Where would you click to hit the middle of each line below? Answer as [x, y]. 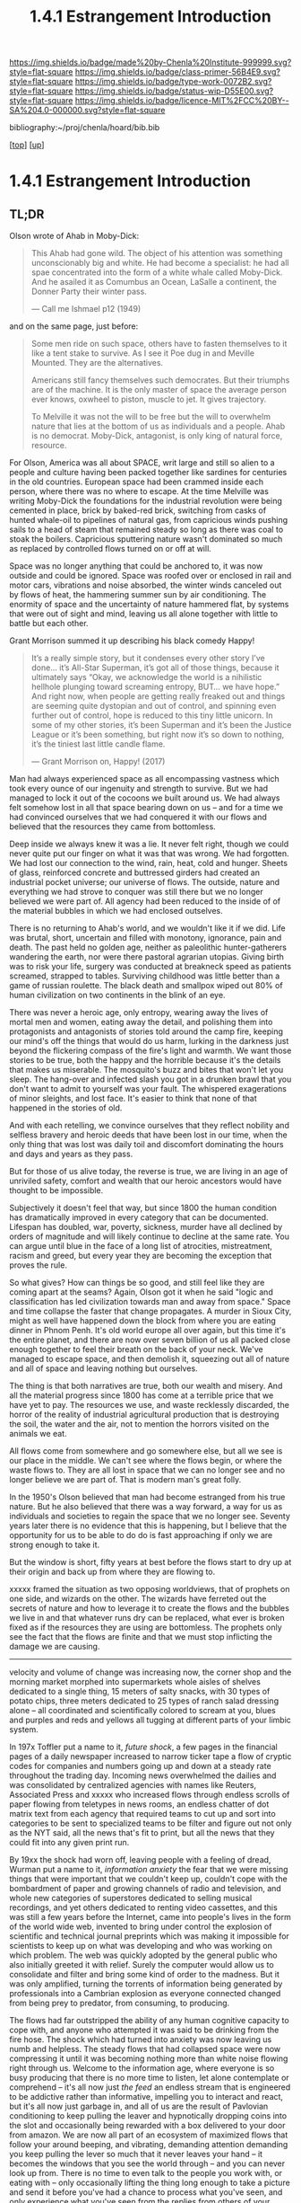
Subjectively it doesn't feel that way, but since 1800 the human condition [143, 1208]
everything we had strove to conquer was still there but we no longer [136, 892]
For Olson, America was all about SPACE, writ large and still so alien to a [142, 463]
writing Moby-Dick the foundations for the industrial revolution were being [146, 501]
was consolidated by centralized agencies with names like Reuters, [133, 1785]
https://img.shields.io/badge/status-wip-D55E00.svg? [174, 91]
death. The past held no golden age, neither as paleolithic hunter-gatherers [148, 947]
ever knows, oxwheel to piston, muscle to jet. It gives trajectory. [149, 399]
